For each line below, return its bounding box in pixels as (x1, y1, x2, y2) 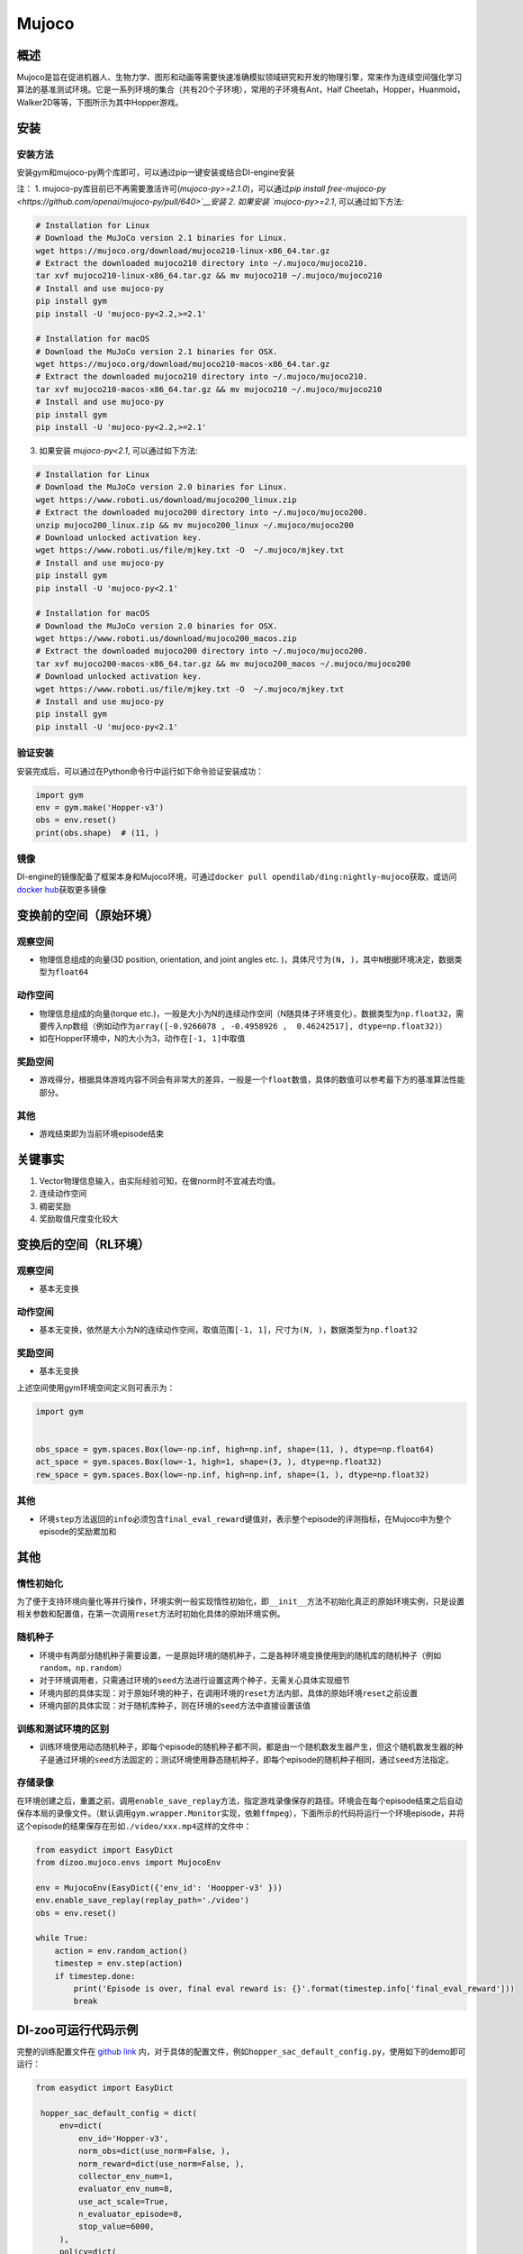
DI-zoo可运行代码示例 (16, 2022, 139, 2038)
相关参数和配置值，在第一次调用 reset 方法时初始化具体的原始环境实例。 (16, 1608, 285, 1619)
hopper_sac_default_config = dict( (41, 2108, 198, 2118)
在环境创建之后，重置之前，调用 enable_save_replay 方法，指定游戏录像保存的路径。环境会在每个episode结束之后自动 (16, 1795, 464, 1806)
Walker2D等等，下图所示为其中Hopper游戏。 (16, 96, 184, 107)
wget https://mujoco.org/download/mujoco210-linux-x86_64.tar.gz (35, 245, 330, 256)
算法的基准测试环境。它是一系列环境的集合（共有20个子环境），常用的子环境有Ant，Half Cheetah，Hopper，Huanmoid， (16, 84, 465, 95)
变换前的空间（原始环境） (16, 907, 159, 923)
